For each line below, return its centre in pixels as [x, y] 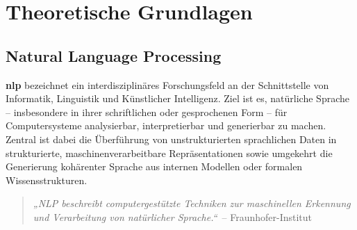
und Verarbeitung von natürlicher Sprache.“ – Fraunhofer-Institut [172, 216]
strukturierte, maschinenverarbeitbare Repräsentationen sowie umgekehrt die [169, 153]
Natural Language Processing [114, 55]
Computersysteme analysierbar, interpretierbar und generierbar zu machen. [166, 125]
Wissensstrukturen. [47, 180]
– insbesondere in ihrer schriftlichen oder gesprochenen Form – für [147, 112]
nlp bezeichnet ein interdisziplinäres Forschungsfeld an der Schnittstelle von [167, 84]
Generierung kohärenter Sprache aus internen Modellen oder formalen [154, 166]
